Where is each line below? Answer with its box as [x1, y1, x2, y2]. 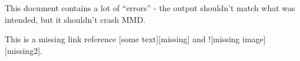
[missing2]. [5, 44, 42, 56]
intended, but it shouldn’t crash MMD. [5, 13, 146, 25]
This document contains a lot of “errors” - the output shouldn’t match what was [5, 2, 295, 13]
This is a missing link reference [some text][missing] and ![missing [5, 33, 240, 45]
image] [242, 33, 266, 45]
